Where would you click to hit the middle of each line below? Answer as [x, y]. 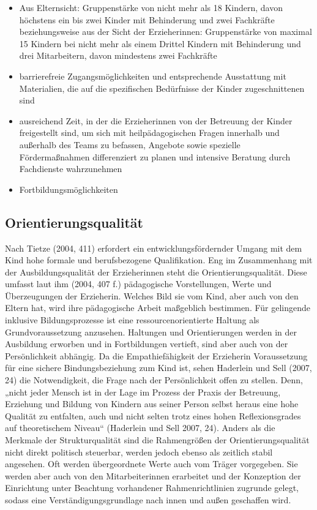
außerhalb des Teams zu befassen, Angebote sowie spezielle [130, 144]
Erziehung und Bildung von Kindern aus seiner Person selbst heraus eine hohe [152, 404]
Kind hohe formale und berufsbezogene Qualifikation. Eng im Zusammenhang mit [159, 260]
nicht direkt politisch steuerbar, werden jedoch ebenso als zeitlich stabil [139, 452]
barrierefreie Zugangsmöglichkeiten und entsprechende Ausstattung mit [153, 76]
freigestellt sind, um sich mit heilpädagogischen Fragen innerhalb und [149, 133]
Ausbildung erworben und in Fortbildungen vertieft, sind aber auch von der [147, 344]
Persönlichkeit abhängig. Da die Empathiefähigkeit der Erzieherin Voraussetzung [156, 355]
